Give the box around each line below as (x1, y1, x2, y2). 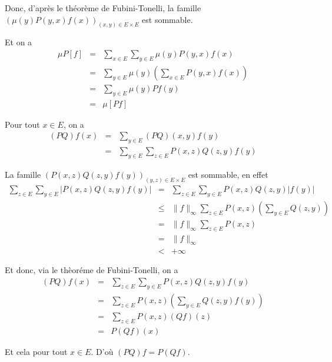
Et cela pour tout (5, 345, 68, 357)
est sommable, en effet (188, 168, 268, 181)
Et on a (5, 36, 32, 48)
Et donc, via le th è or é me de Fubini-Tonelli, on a (5, 264, 178, 276)
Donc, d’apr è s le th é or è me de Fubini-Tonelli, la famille (5, 2, 201, 14)
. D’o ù (91, 345, 114, 357)
